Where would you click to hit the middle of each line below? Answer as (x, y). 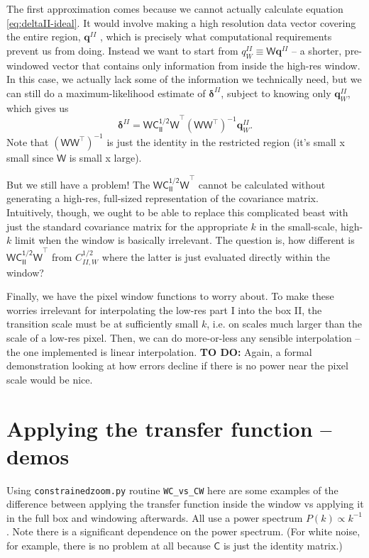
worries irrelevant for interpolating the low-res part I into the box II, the (164, 309)
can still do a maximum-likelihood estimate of (106, 93)
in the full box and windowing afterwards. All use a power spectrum (155, 517)
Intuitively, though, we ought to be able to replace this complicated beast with (177, 212)
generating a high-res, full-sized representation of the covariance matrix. (163, 198)
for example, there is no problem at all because (109, 546)
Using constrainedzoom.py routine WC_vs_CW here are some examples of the (172, 490)
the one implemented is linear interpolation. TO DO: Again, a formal (159, 351)
